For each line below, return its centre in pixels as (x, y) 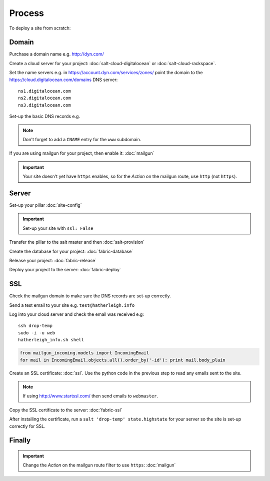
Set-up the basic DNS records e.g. (44, 116)
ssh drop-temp (35, 326)
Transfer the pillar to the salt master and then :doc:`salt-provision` (77, 242)
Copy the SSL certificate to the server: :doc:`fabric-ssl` (66, 410)
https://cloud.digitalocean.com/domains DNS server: (63, 80)
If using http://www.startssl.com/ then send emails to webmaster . (90, 396)
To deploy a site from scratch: (40, 28)
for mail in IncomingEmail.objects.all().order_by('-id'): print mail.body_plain (123, 360)
